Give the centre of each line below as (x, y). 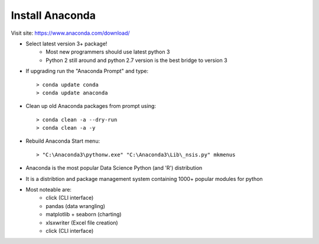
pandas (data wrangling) (76, 206)
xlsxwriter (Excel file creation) (82, 222)
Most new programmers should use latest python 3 (108, 52)
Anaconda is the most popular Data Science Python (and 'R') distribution (114, 168)
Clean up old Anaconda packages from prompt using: (91, 106)
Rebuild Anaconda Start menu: (63, 141)
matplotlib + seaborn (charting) (84, 215)
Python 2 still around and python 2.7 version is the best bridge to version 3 (136, 60)
